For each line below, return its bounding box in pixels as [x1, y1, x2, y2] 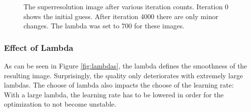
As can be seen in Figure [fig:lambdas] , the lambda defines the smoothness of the [4, 61, 247, 70]
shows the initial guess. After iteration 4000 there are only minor [24, 11, 219, 21]
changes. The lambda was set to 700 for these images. [24, 21, 185, 31]
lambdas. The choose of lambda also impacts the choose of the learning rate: [4, 80, 234, 90]
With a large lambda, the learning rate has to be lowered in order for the [4, 89, 224, 99]
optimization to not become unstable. [4, 99, 117, 109]
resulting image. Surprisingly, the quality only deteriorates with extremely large [4, 70, 243, 80]
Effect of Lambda [4, 41, 74, 53]
